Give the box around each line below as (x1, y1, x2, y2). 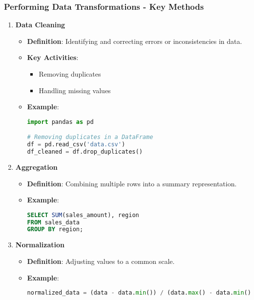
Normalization (15, 240, 64, 250)
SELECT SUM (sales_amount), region (27, 211, 139, 219)
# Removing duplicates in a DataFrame (27, 134, 153, 141)
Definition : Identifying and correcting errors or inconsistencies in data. (27, 36, 242, 46)
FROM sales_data (27, 219, 80, 226)
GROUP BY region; (27, 226, 84, 233)
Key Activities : (27, 52, 79, 62)
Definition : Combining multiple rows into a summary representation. (27, 178, 237, 188)
